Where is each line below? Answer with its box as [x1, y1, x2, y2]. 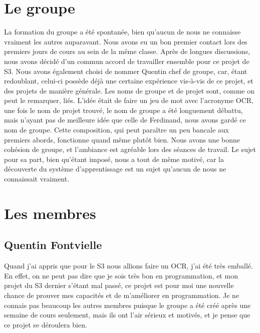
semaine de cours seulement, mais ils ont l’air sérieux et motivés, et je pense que [4, 309, 250, 320]
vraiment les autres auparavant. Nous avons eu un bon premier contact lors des [4, 36, 247, 46]
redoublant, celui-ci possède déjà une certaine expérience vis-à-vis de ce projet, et [4, 75, 253, 86]
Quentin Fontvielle [4, 237, 102, 252]
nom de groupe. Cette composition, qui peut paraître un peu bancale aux [4, 124, 229, 135]
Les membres [4, 202, 96, 223]
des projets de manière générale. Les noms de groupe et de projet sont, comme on [4, 85, 255, 95]
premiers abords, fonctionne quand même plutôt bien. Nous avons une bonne [4, 134, 240, 144]
